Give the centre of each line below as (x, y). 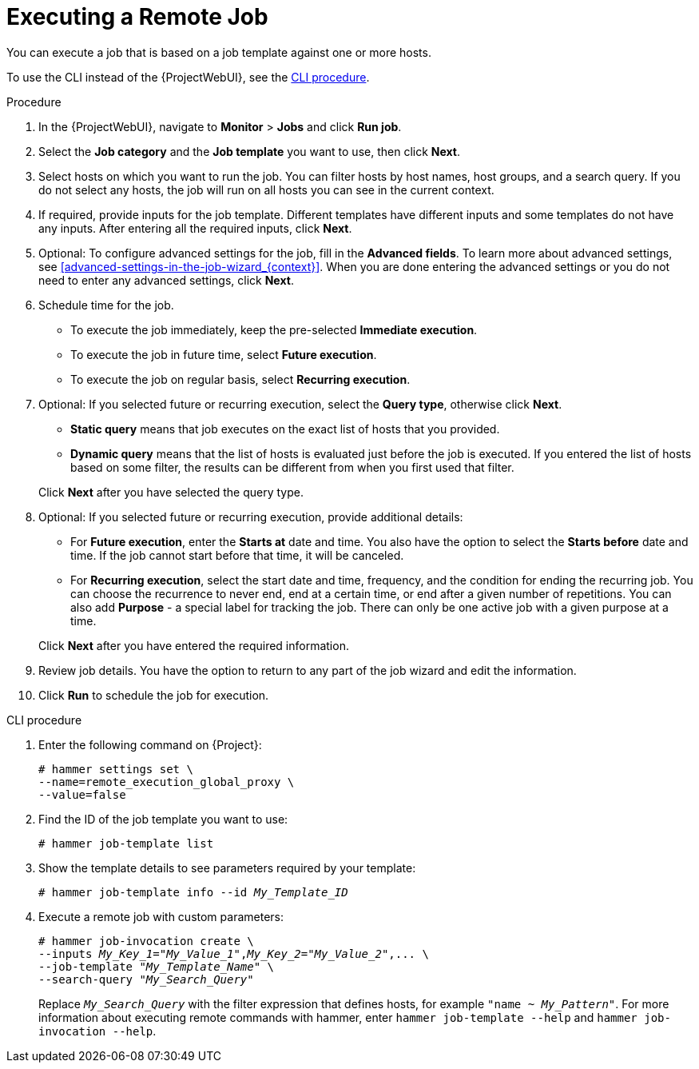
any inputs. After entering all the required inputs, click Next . (195, 228)
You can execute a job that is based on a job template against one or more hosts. (219, 52)
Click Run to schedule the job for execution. (154, 695)
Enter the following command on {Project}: (150, 744)
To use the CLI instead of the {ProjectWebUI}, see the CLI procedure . (188, 77)
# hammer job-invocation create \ (146, 941)
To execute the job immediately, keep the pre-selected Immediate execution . (274, 329)
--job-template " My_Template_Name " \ (157, 966)
